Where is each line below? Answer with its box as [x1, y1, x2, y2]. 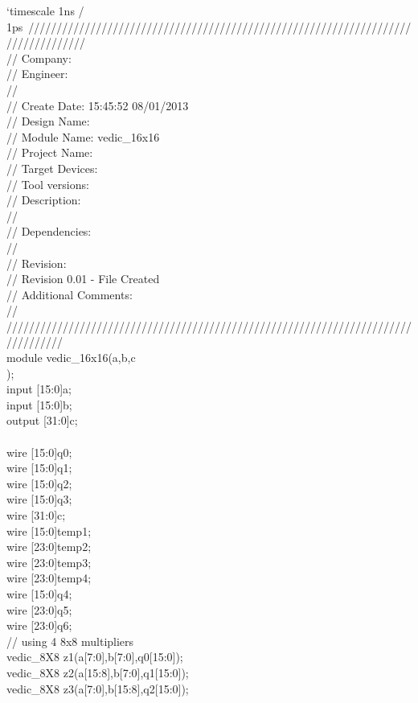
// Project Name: [6, 144, 93, 161]
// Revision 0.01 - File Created [6, 270, 160, 287]
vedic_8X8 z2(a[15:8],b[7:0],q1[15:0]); [6, 664, 189, 680]
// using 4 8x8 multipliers [6, 632, 134, 649]
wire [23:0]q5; [6, 601, 72, 618]
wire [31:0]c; [6, 507, 66, 523]
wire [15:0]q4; [6, 585, 72, 602]
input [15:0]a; [6, 380, 72, 397]
